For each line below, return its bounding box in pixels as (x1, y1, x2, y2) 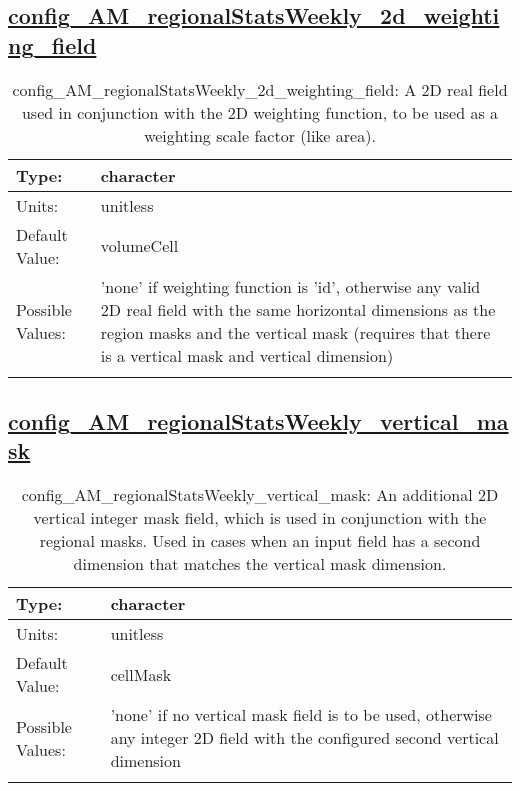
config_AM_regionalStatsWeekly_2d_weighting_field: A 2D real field (12, 77, 508, 101)
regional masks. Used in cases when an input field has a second (39, 529, 481, 553)
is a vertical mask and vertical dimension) (100, 343, 394, 367)
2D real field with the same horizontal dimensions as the (100, 297, 496, 321)
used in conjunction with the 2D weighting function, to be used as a (21, 100, 499, 124)
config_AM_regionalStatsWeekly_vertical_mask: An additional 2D (21, 483, 499, 507)
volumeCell (100, 234, 179, 258)
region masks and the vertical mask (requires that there (100, 320, 491, 344)
